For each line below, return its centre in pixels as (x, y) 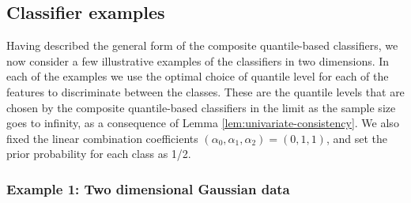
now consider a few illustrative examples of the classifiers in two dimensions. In (198, 60)
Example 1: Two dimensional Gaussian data (148, 188)
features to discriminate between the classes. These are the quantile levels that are (205, 91)
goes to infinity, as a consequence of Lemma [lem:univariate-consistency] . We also (203, 123)
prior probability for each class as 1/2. (99, 154)
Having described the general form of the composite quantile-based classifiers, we (202, 45)
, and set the (357, 138)
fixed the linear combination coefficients (102, 138)
